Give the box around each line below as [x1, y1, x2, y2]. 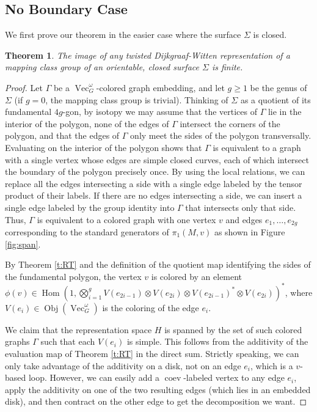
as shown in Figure [214, 225, 285, 238]
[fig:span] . [5, 237, 41, 250]
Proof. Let [5, 81, 43, 94]
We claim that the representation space [5, 323, 152, 336]
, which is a [250, 359, 293, 372]
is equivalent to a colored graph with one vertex [37, 213, 216, 226]
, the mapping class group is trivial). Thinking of [45, 93, 228, 106]
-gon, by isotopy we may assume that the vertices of [62, 105, 257, 118]
